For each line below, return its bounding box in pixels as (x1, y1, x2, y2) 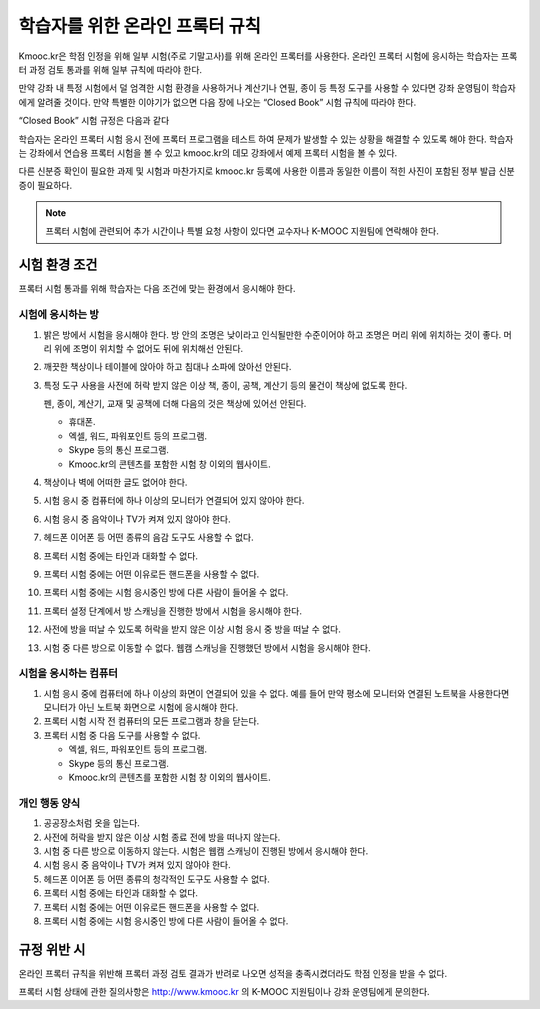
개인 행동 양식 (18, 796, 81, 810)
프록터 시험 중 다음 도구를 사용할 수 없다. (43, 729, 201, 741)
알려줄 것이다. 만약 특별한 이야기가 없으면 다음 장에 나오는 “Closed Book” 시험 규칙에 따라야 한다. (36, 96, 417, 108)
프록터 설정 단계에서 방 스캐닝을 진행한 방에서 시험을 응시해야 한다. (43, 605, 302, 617)
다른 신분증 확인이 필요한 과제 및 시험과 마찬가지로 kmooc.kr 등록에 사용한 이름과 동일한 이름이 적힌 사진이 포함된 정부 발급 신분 (18, 165, 515, 177)
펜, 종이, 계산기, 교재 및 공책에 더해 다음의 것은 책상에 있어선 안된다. (43, 398, 307, 410)
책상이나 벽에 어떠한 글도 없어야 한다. (43, 476, 188, 489)
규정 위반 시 (18, 941, 86, 958)
